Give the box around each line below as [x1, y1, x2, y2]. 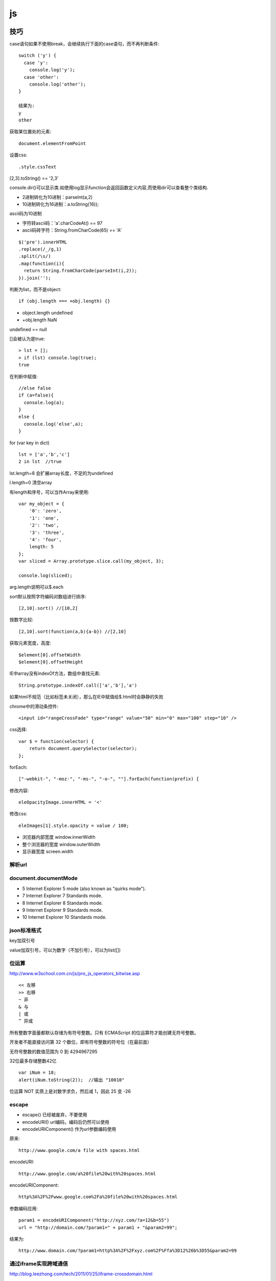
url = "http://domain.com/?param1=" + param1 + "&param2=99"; [18, 1225, 178, 1230]
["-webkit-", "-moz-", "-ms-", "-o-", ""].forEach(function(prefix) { [18, 776, 199, 782]
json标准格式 [9, 927, 42, 934]
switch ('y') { [18, 53, 57, 58]
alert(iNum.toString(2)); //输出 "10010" [18, 1077, 125, 1083]
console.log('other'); [29, 81, 86, 87]
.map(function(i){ [18, 260, 65, 266]
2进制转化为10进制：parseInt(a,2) [22, 194, 93, 200]
